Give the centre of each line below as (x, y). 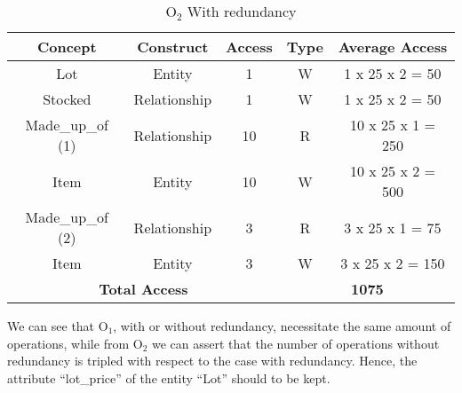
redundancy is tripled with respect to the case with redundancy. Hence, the (212, 361)
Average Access (393, 47)
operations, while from (68, 343)
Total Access (143, 289)
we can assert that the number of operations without (295, 343)
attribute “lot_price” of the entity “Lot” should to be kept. (169, 377)
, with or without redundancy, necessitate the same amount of (282, 326)
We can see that (51, 326)
